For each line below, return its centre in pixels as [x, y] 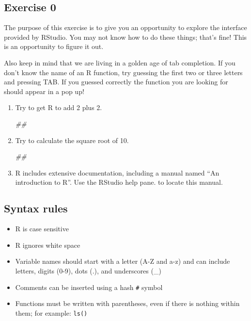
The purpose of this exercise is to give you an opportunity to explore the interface [125, 27]
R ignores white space [48, 245]
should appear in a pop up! [44, 91]
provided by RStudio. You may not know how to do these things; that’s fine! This [125, 37]
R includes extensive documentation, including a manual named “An [117, 172]
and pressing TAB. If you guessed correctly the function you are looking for [116, 82]
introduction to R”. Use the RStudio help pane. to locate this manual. [119, 182]
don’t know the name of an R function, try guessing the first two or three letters [123, 72]
